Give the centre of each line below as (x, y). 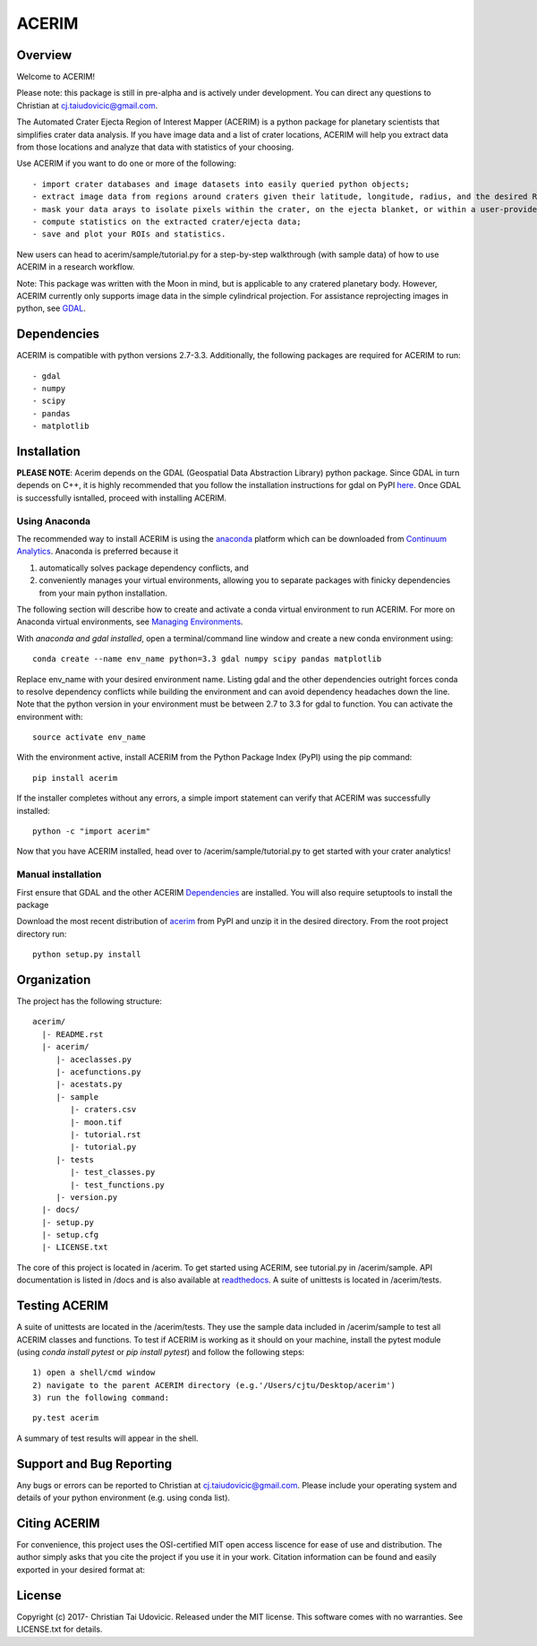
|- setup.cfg (70, 1235)
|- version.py (87, 1197)
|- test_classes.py (113, 1172)
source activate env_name (89, 737)
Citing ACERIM (58, 1523)
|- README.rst (72, 1034)
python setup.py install (87, 955)
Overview (44, 55)
